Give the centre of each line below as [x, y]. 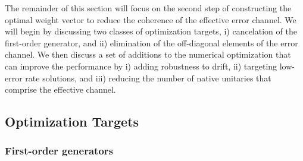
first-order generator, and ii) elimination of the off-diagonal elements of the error [151, 42]
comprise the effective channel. [60, 89]
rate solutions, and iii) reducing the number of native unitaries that [148, 78]
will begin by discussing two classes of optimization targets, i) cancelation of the [151, 31]
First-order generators [59, 151]
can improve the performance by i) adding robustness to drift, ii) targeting [141, 66]
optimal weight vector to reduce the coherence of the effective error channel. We [151, 19]
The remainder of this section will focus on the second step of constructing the [148, 8]
